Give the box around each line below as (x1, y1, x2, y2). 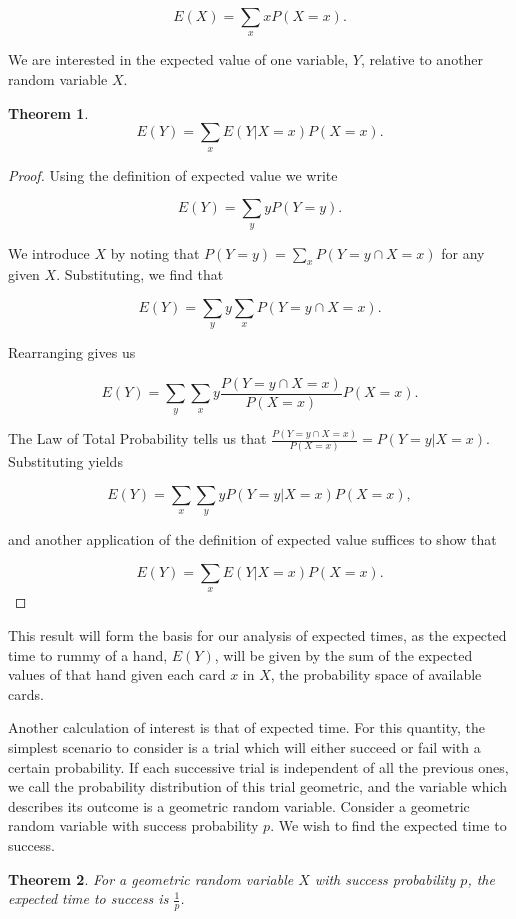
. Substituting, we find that (56, 264, 224, 285)
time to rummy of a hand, (8, 644, 168, 665)
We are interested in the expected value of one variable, (8, 49, 349, 70)
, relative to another (360, 49, 484, 70)
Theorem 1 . (8, 102, 89, 123)
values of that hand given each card (8, 664, 226, 685)
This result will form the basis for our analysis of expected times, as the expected (8, 624, 507, 645)
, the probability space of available (270, 664, 482, 685)
